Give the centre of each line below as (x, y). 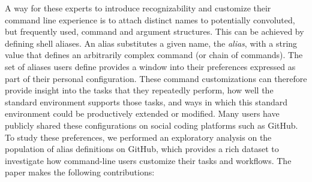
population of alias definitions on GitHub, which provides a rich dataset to (142, 149)
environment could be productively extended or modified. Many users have (142, 113)
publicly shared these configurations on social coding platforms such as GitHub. (151, 125)
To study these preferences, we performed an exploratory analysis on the (138, 137)
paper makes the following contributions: (80, 172)
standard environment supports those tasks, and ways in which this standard (146, 101)
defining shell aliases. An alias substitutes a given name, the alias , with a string (151, 43)
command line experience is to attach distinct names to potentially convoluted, (150, 19)
